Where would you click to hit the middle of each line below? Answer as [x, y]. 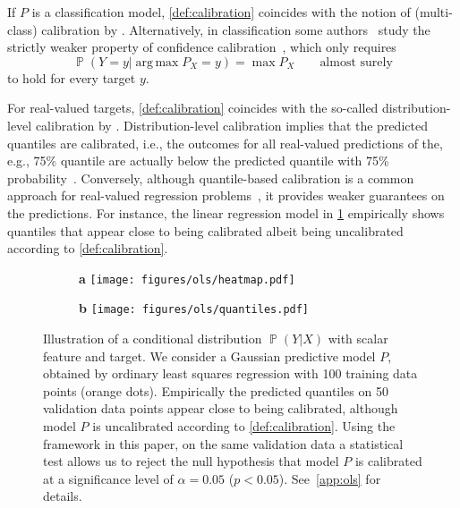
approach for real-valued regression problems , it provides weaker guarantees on [226, 195]
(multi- [434, 12]
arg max [157, 62]
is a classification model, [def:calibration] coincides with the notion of [221, 12]
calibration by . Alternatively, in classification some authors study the [236, 29]
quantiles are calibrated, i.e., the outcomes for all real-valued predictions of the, [225, 143]
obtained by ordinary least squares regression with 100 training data [230, 373]
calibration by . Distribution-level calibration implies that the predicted [231, 125]
